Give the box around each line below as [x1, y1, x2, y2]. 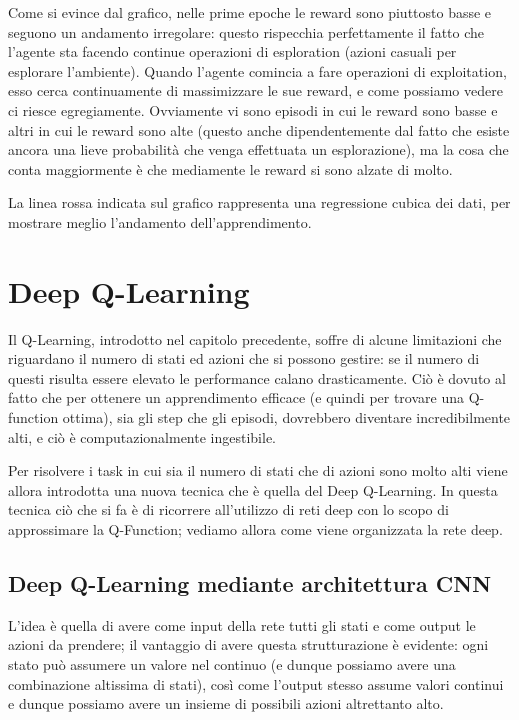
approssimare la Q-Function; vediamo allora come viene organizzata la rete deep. [8, 519, 503, 539]
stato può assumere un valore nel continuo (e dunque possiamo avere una [8, 653, 456, 674]
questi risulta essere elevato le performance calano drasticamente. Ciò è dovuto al [8, 367, 506, 388]
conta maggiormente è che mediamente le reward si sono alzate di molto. [8, 158, 453, 179]
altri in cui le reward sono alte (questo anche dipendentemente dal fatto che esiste [8, 119, 510, 140]
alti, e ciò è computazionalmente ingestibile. [8, 426, 277, 447]
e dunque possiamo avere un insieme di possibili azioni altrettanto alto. [8, 693, 444, 714]
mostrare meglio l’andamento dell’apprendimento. [8, 211, 312, 232]
